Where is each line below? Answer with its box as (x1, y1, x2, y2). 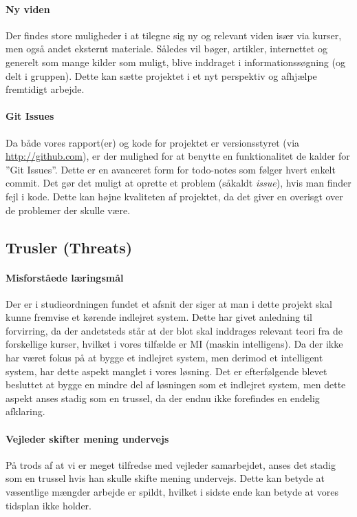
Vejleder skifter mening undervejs (6, 431, 169, 445)
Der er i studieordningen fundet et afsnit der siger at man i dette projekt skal (6, 296, 332, 310)
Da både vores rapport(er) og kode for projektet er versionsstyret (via (6, 135, 300, 149)
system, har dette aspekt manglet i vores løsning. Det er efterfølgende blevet (6, 363, 327, 378)
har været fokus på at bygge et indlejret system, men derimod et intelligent (6, 350, 323, 365)
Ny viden (6, 1, 50, 16)
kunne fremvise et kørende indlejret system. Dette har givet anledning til (6, 310, 312, 324)
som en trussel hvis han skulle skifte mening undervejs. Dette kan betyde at (6, 471, 325, 485)
